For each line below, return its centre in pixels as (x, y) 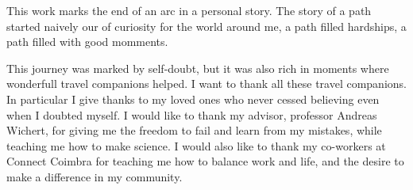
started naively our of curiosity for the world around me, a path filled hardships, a (206, 26)
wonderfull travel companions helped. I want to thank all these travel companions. (206, 84)
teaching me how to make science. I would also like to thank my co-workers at (196, 145)
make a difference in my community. (95, 176)
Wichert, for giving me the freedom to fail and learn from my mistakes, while (194, 130)
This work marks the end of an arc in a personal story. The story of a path (189, 10)
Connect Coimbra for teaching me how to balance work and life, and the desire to (205, 161)
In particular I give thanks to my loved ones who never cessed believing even (193, 99)
